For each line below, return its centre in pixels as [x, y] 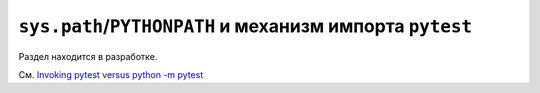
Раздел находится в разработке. [88, 56]
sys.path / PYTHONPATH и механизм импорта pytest [245, 26]
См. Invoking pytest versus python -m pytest [111, 74]
